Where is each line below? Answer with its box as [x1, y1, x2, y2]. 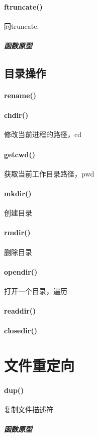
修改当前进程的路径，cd [4, 129, 81, 140]
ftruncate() [4, 1, 43, 12]
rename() [4, 90, 37, 100]
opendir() [4, 266, 38, 277]
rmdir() [4, 227, 31, 238]
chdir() [4, 110, 29, 120]
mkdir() [4, 188, 32, 198]
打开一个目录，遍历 [4, 285, 67, 296]
